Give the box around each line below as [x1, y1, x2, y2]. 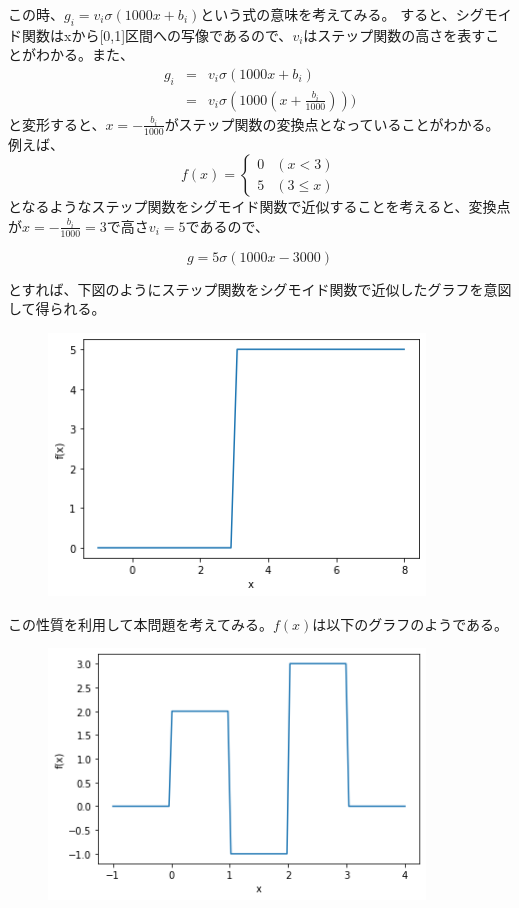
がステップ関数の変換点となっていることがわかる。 [164, 113, 500, 134]
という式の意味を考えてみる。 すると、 [200, 4, 456, 24]
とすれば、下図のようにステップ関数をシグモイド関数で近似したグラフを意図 [8, 278, 512, 299]
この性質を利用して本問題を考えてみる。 [8, 613, 273, 634]
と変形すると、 [8, 113, 106, 134]
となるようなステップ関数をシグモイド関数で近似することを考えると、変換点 [8, 196, 511, 217]
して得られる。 [8, 298, 106, 319]
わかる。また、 [35, 44, 134, 65]
